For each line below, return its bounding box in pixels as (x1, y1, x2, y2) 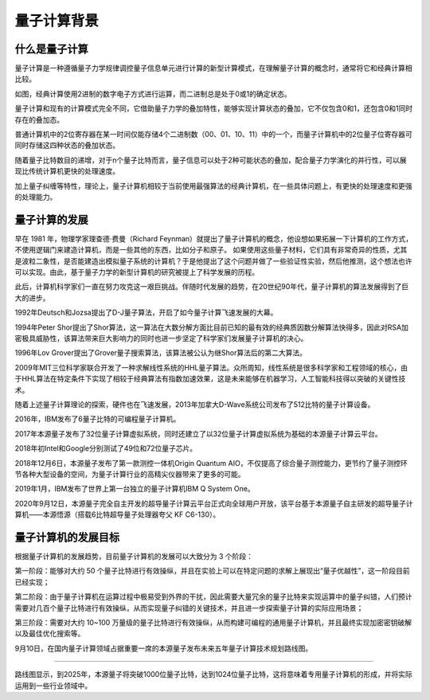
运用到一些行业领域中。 (14, 681, 92, 690)
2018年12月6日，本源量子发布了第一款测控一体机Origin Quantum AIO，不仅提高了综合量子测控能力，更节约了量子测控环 (14, 458, 408, 467)
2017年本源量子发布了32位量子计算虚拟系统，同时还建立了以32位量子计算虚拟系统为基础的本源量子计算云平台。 (14, 428, 382, 438)
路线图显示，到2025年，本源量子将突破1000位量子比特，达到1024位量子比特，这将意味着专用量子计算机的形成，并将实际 (14, 670, 413, 679)
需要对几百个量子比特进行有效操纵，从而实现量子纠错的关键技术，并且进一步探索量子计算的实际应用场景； (14, 603, 364, 612)
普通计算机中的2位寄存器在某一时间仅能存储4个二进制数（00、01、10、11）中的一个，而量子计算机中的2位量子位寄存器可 (14, 130, 413, 139)
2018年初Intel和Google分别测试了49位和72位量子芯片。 (14, 444, 197, 453)
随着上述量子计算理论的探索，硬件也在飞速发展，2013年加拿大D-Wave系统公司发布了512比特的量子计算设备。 (14, 399, 375, 409)
